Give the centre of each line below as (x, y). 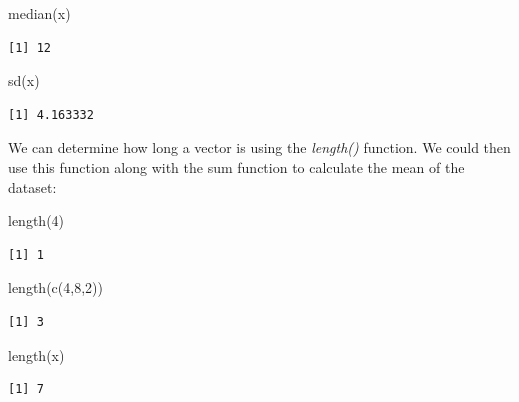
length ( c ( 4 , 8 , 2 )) (55, 287)
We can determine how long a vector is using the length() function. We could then (259, 147)
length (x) (36, 354)
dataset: (32, 186)
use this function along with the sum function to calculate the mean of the (236, 166)
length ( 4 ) (36, 220)
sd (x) (24, 80)
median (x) (39, 13)
